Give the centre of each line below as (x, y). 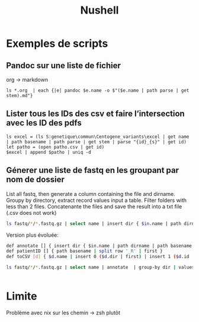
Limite (22, 296)
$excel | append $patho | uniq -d (49, 152)
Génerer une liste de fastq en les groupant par (93, 170)
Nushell (99, 10)
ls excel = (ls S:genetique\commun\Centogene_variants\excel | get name (98, 137)
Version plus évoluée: (33, 235)
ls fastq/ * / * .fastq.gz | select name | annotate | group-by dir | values (100, 268)
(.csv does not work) (31, 212)
